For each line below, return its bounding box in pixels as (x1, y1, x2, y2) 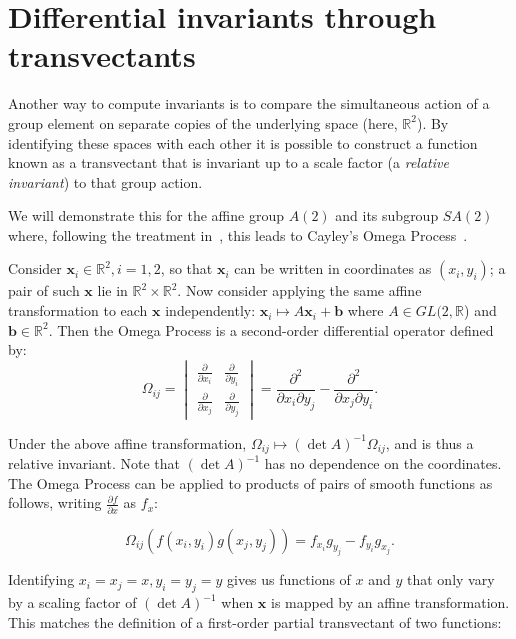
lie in (97, 280, 128, 301)
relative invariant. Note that (8, 453, 180, 474)
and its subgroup (335, 205, 439, 226)
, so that (160, 258, 213, 279)
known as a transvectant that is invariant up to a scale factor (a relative (8, 152, 449, 173)
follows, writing (8, 492, 102, 513)
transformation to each (8, 300, 148, 321)
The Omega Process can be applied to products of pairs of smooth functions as (8, 472, 493, 493)
